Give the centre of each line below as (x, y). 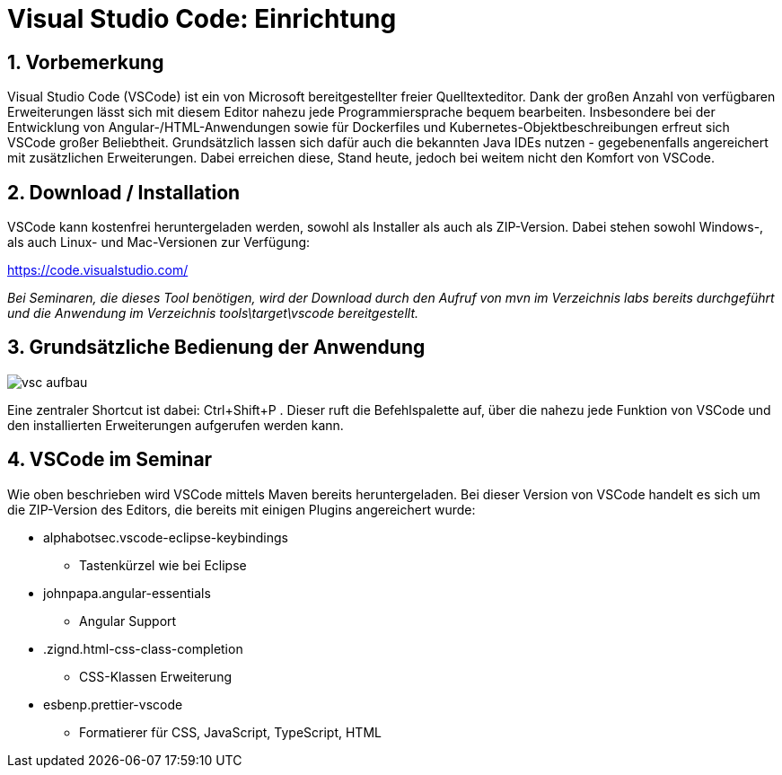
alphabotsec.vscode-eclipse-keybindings (166, 537)
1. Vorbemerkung (86, 62)
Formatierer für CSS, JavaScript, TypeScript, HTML (230, 732)
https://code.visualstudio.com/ (98, 270)
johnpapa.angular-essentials (127, 593)
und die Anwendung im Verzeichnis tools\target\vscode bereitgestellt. (213, 313)
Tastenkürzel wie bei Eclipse (163, 565)
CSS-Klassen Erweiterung (156, 676)
